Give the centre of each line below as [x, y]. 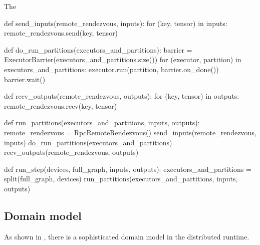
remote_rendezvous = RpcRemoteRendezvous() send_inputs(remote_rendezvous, [130, 132]
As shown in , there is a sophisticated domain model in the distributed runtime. [127, 236]
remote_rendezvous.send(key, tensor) [61, 33]
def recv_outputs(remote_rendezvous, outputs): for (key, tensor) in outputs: [122, 96]
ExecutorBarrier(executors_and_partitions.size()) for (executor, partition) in [123, 59]
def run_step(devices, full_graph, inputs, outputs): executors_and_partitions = [128, 169]
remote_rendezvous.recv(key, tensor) [61, 105]
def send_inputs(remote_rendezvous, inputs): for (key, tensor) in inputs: [116, 23]
